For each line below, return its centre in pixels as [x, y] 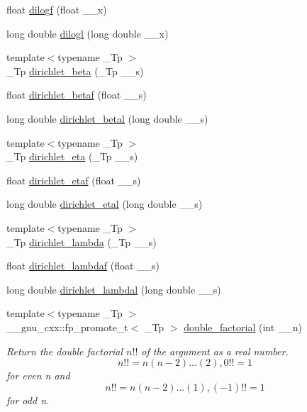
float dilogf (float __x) [57, 9]
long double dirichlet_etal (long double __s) [105, 204]
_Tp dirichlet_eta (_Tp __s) [72, 156]
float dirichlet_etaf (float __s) [74, 180]
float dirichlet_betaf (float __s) [77, 95]
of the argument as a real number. [215, 351]
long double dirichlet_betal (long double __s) [107, 118]
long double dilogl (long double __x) [88, 33]
